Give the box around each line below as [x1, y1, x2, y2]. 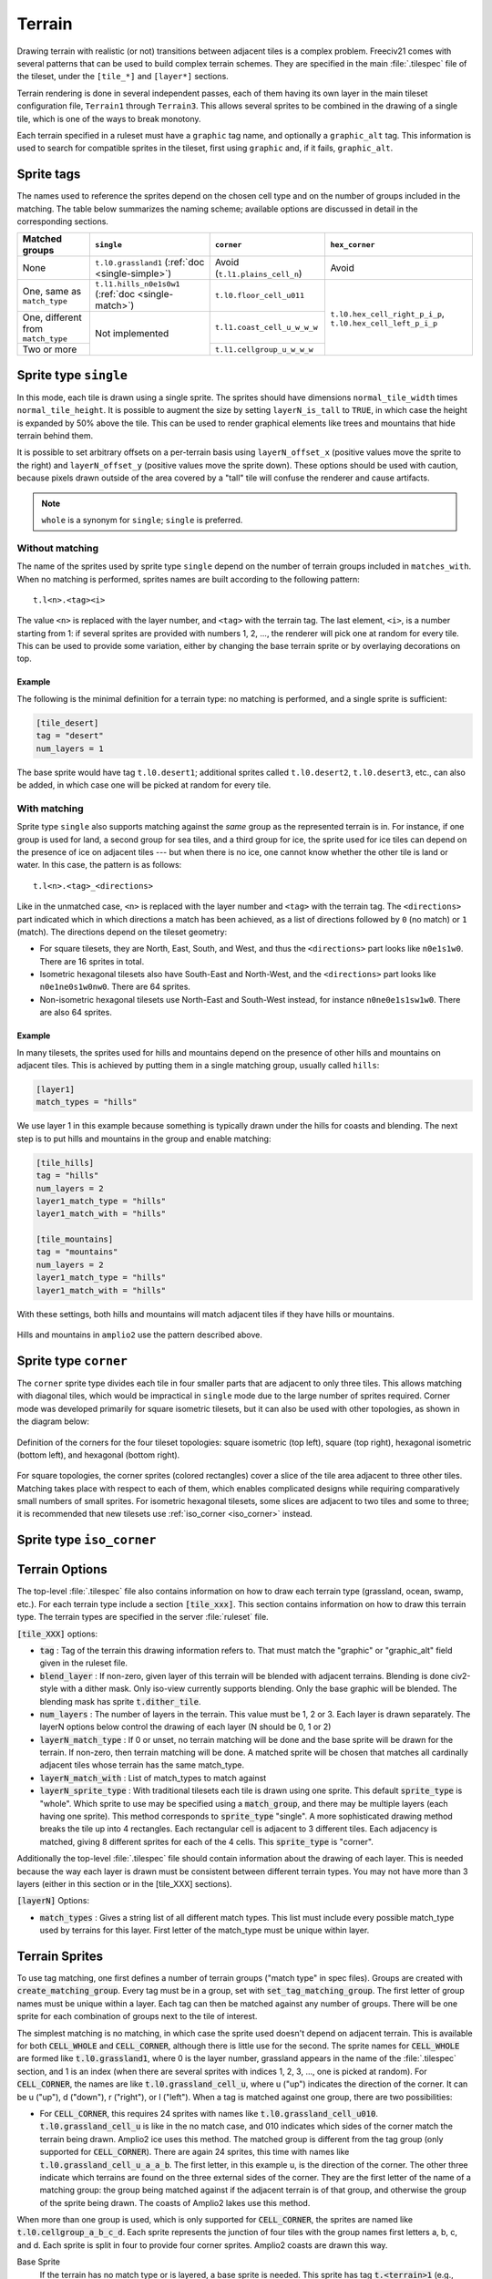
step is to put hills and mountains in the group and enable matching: [16, 1133, 272, 1144]
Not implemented [95, 327, 169, 340]
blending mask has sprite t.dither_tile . [39, 1696, 201, 1707]
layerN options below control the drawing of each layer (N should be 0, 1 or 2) [39, 1721, 332, 1732]
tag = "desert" [36, 730, 104, 741]
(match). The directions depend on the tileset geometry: [16, 926, 228, 937]
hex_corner [330, 240, 375, 250]
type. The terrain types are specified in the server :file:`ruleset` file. [16, 1612, 269, 1623]
